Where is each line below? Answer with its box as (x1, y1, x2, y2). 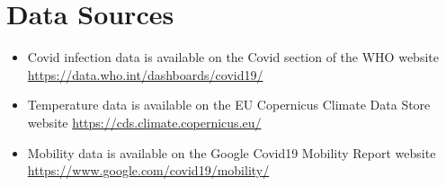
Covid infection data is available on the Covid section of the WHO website (27, 48, 439, 66)
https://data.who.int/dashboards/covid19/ (27, 65, 263, 84)
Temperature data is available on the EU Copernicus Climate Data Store (27, 95, 431, 114)
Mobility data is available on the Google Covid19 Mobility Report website (27, 143, 436, 162)
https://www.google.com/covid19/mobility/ (27, 161, 270, 180)
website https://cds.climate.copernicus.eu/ (27, 112, 262, 131)
